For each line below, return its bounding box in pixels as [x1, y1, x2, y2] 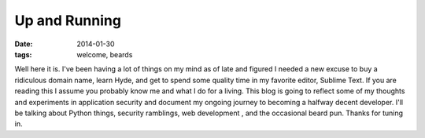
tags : [14, 49, 32, 59]
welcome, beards [76, 49, 133, 59]
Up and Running [14, 12, 122, 29]
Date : [14, 39, 33, 49]
